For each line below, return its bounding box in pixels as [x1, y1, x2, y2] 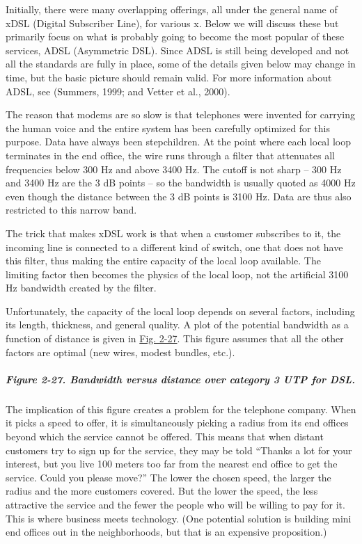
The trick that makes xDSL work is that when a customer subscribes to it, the [6, 225, 341, 240]
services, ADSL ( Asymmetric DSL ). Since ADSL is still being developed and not [6, 42, 349, 57]
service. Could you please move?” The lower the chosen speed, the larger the [6, 470, 331, 484]
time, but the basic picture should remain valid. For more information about [6, 70, 332, 84]
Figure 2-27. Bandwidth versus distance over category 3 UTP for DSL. [6, 371, 355, 386]
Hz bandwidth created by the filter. [6, 280, 157, 295]
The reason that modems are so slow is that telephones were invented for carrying [6, 107, 355, 122]
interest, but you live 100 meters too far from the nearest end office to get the [6, 456, 338, 471]
